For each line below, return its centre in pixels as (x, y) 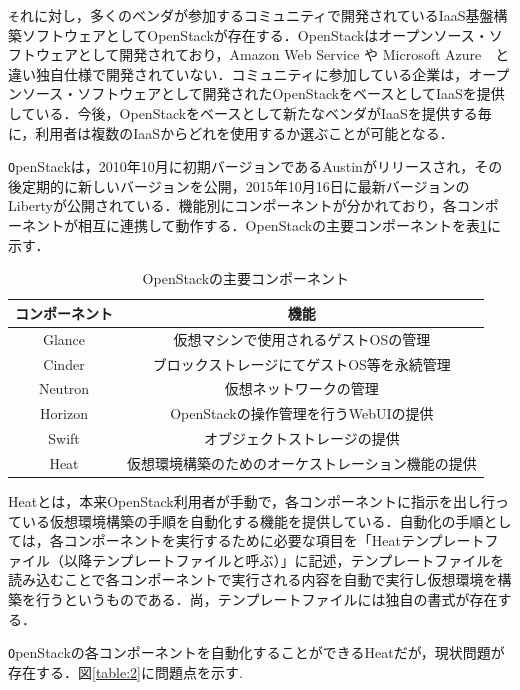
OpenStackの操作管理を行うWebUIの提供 (302, 413)
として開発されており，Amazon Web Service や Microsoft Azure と (293, 54)
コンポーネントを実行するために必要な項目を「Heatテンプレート (274, 540)
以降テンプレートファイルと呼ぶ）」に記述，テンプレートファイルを (284, 559)
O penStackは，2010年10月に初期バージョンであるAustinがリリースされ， (241, 166)
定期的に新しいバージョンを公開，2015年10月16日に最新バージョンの (245, 185)
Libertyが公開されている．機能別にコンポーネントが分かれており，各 (232, 205)
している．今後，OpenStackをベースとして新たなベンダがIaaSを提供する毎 (250, 113)
